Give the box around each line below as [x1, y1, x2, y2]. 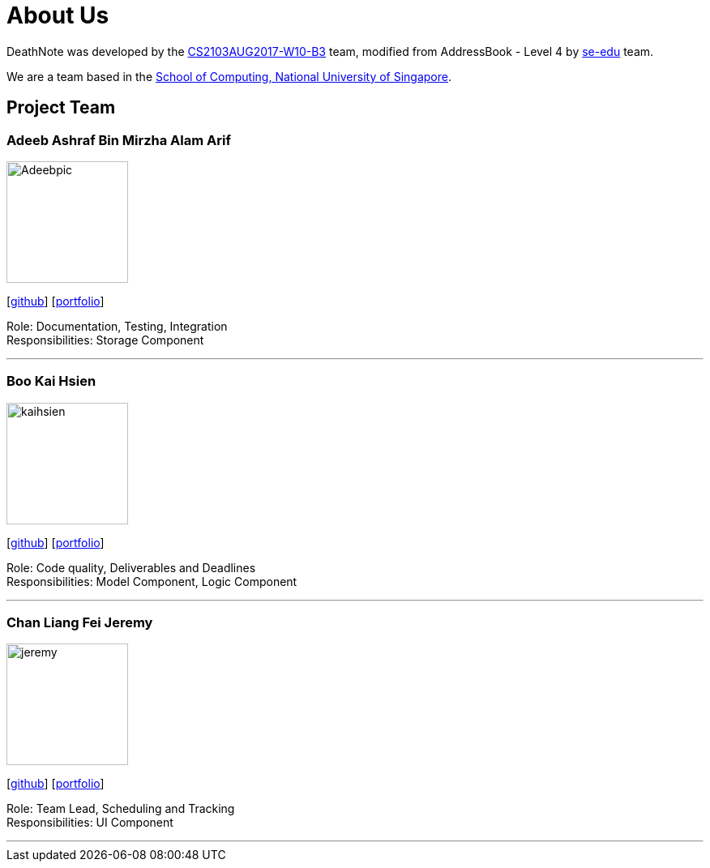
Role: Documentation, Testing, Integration [6, 319, 228, 333]
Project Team [6, 97, 116, 118]
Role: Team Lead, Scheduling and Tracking [6, 802, 235, 816]
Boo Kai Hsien [6, 373, 96, 390]
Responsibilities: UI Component [6, 815, 173, 830]
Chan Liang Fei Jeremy [6, 614, 153, 631]
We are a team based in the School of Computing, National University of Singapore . [6, 69, 452, 83]
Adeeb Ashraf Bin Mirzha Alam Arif [6, 131, 231, 148]
